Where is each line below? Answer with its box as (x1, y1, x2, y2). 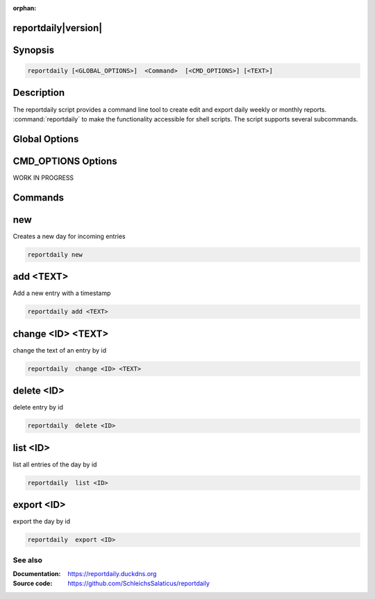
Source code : (12, 580, 53, 588)
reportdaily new (27, 251, 83, 258)
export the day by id (12, 517, 71, 525)
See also (12, 555, 43, 565)
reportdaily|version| (12, 22, 103, 34)
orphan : (12, 4, 37, 12)
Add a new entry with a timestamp (12, 289, 111, 298)
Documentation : (12, 569, 61, 577)
